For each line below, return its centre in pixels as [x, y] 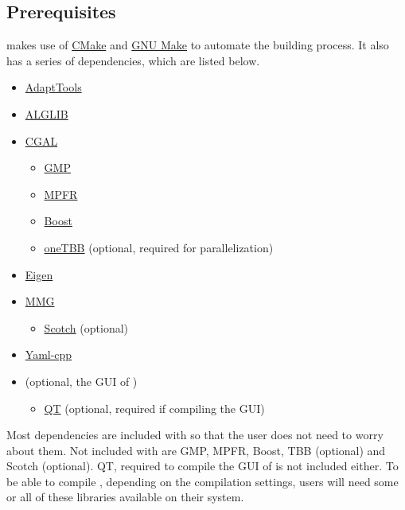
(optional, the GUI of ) [81, 381]
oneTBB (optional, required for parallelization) [159, 247]
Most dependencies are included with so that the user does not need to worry [195, 435]
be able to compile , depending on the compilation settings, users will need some [202, 481]
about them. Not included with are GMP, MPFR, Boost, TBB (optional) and [196, 450]
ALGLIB [47, 113]
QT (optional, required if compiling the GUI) [154, 408]
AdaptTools [53, 87]
